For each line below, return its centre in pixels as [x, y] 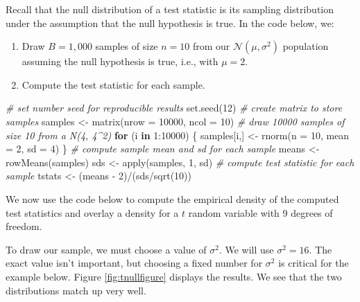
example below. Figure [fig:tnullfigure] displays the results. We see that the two [174, 276]
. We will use [246, 249]
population [306, 46]
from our [211, 46]
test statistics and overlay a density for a [92, 212]
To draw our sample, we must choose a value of [106, 249]
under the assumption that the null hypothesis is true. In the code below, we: [170, 23]
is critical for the [314, 263]
